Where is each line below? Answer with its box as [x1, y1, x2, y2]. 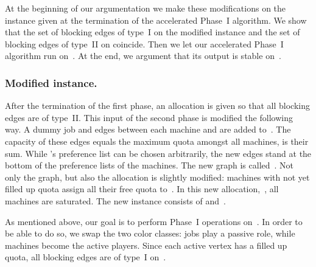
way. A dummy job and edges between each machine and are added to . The [5, 123, 291, 136]
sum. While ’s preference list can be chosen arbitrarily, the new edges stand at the [5, 147, 312, 159]
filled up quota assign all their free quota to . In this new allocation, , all [5, 182, 279, 195]
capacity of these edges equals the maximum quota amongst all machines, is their [5, 134, 309, 147]
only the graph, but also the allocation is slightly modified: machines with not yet [5, 170, 310, 183]
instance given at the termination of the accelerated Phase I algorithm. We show [5, 13, 307, 26]
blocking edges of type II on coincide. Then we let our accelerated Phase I [5, 37, 284, 50]
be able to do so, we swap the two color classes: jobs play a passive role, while [5, 227, 295, 240]
